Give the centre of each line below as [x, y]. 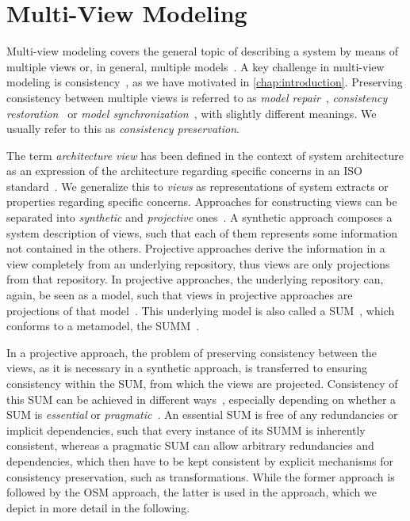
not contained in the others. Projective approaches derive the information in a [196, 248]
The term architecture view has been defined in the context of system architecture [205, 155]
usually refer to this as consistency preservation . [123, 129]
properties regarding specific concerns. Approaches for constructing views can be [202, 202]
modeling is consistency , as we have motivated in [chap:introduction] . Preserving [205, 82]
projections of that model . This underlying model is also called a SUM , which [201, 310]
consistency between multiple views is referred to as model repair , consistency [197, 97]
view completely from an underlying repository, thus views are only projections [198, 263]
